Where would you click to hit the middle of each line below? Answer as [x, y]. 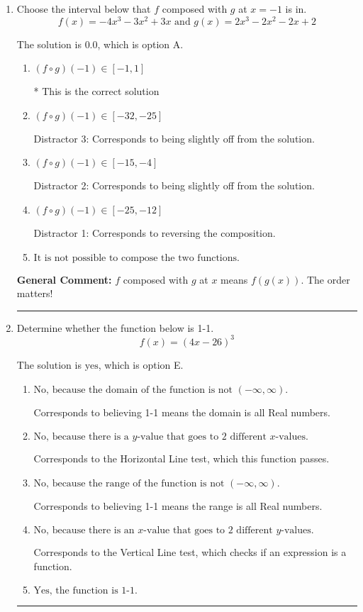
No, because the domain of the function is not [133, 390]
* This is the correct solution [96, 91]
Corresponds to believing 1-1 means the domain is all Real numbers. [182, 412]
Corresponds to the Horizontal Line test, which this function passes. [181, 458]
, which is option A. [140, 44]
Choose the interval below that [84, 9]
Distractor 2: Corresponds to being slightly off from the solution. [174, 185]
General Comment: [64, 279]
